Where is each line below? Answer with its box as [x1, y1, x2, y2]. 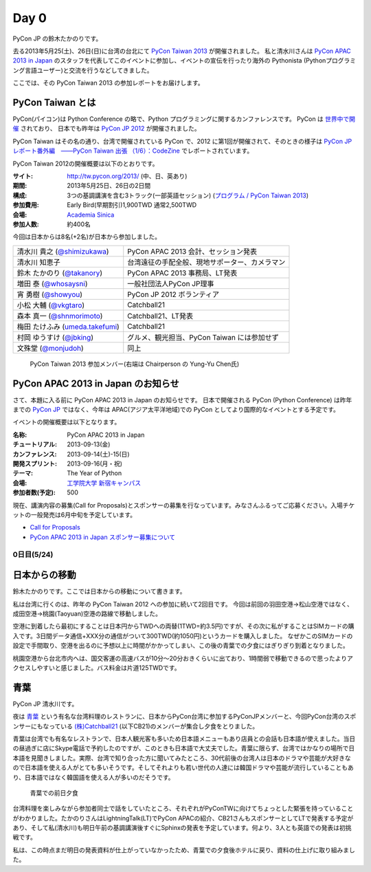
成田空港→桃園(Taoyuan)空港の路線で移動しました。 [12, 609, 161, 618]
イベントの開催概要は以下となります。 [12, 418, 121, 426]
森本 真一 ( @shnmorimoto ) [16, 311, 103, 320]
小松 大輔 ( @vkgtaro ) [16, 300, 85, 309]
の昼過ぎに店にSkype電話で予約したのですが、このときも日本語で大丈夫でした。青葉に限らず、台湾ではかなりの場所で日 [12, 744, 355, 752]
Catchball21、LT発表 [127, 311, 194, 320]
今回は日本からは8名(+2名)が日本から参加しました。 [12, 232, 161, 241]
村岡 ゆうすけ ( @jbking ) [16, 332, 94, 342]
